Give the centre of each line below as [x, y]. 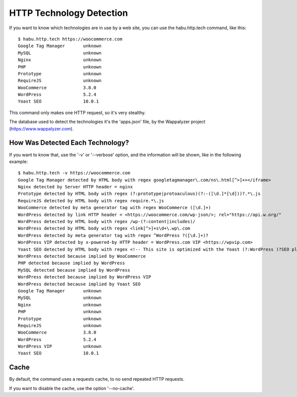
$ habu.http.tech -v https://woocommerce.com [74, 173]
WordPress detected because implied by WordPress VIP [84, 277]
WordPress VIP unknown [60, 346]
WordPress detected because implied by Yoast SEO [79, 284]
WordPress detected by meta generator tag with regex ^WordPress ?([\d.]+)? [113, 235]
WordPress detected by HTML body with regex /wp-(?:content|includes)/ [107, 222]
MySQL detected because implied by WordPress [74, 270]
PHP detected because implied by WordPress [72, 263]
